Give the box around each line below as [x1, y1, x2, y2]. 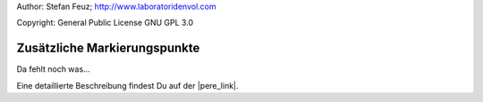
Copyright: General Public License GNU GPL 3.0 [16, 18, 194, 28]
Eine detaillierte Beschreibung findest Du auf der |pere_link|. [16, 80, 239, 90]
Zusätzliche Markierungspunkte [16, 41, 200, 56]
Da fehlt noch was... [16, 64, 90, 75]
